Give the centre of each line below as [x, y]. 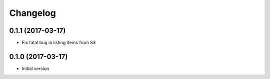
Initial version [35, 68]
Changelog [32, 13]
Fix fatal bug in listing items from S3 [59, 43]
